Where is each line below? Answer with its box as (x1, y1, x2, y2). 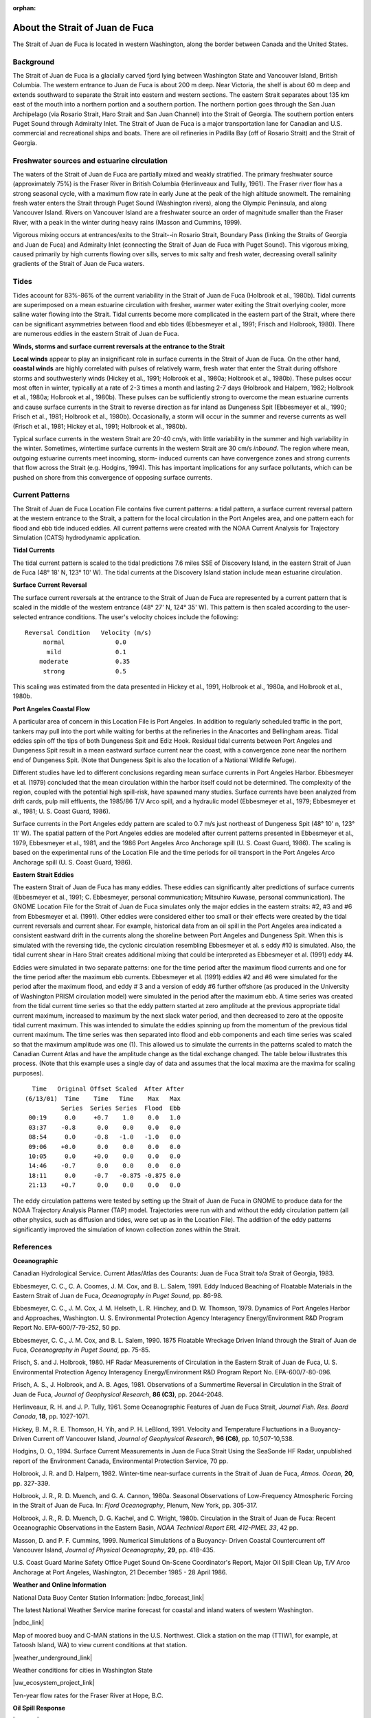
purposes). (12, 1069, 44, 1077)
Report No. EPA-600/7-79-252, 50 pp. (12, 1324, 121, 1332)
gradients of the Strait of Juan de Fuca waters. (12, 260, 145, 268)
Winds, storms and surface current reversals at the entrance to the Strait (12, 342, 225, 350)
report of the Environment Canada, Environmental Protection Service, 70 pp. (12, 1457, 229, 1465)
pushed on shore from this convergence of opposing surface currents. (12, 473, 212, 481)
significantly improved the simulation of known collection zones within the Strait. (12, 1225, 240, 1234)
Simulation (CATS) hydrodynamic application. (12, 533, 141, 542)
